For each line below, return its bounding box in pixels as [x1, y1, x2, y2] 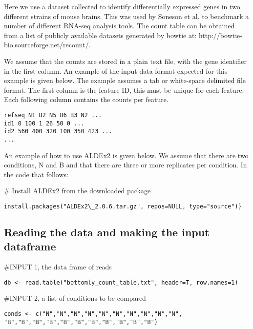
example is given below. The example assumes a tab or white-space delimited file [4, 75, 246, 85]
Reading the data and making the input [4, 224, 210, 239]
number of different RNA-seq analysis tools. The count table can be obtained [4, 21, 235, 31]
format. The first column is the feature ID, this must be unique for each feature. [4, 84, 244, 95]
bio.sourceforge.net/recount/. [4, 40, 91, 50]
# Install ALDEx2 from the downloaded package [4, 185, 151, 196]
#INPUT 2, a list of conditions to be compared [4, 293, 146, 303]
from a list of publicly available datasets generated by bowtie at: [4, 30, 197, 40]
